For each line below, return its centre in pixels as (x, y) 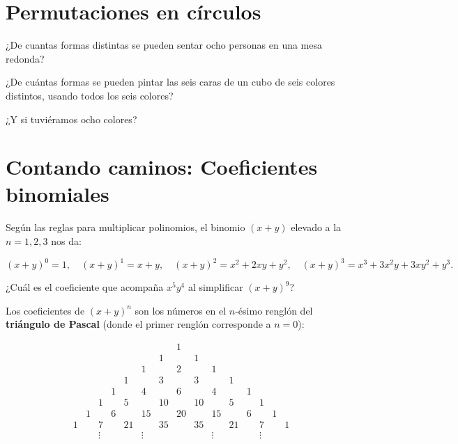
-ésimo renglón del (274, 310)
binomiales (58, 194)
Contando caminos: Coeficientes (162, 167)
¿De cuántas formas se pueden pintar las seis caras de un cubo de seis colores (170, 82)
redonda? (25, 58)
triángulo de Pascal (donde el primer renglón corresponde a (138, 324)
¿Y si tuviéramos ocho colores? (71, 119)
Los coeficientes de (45, 310)
